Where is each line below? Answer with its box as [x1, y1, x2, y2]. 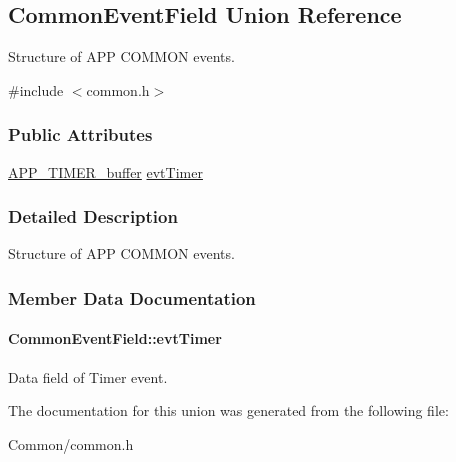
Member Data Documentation [8, 285, 256, 310]
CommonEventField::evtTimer [8, 328, 222, 349]
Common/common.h [8, 433, 134, 454]
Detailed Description [8, 204, 178, 229]
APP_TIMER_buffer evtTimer [8, 161, 203, 182]
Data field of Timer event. [8, 366, 168, 387]
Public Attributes [8, 122, 153, 147]
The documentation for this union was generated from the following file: [8, 400, 449, 421]
